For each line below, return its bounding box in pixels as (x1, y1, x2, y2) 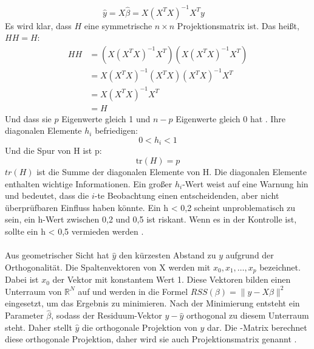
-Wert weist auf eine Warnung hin (182, 177, 309, 190)
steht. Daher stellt (5, 320, 72, 333)
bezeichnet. (259, 260, 301, 273)
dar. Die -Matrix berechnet (206, 320, 307, 333)
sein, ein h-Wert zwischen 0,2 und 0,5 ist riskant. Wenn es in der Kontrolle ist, (5, 213, 297, 226)
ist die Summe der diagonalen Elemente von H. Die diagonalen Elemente (36, 165, 307, 178)
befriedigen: (95, 124, 138, 137)
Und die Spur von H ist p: (5, 144, 102, 157)
